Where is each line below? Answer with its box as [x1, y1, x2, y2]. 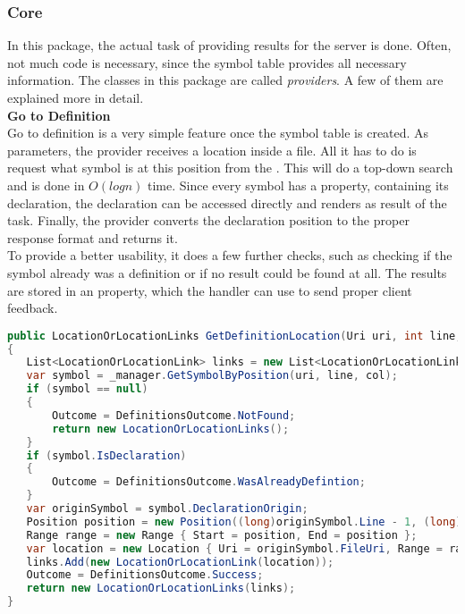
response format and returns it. [7, 228, 178, 247]
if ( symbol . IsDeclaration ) [26, 449, 187, 462]
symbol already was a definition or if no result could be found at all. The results [7, 263, 447, 282]
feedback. [7, 299, 58, 317]
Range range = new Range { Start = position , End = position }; [26, 528, 418, 542]
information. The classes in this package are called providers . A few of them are [7, 71, 444, 89]
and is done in [7, 175, 85, 194]
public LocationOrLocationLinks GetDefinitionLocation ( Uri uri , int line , [7, 329, 462, 342]
